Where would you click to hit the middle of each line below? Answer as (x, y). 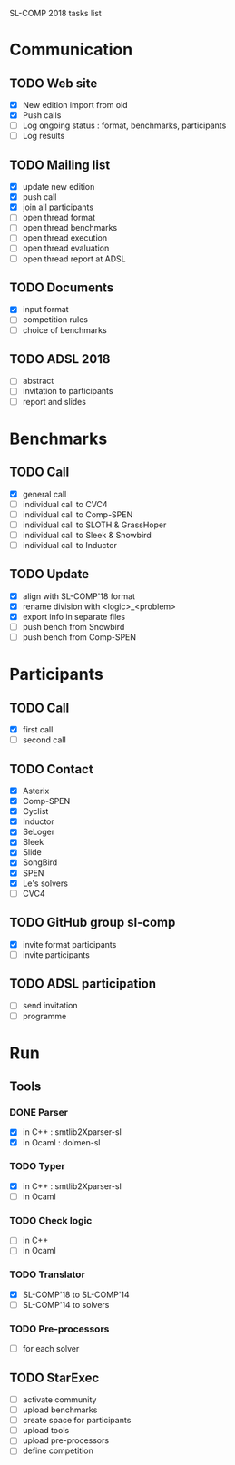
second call (44, 740)
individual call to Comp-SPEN (78, 514)
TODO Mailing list (60, 165)
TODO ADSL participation (83, 984)
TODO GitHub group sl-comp (93, 923)
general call (44, 494)
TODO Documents (62, 287)
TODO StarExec (54, 1377)
